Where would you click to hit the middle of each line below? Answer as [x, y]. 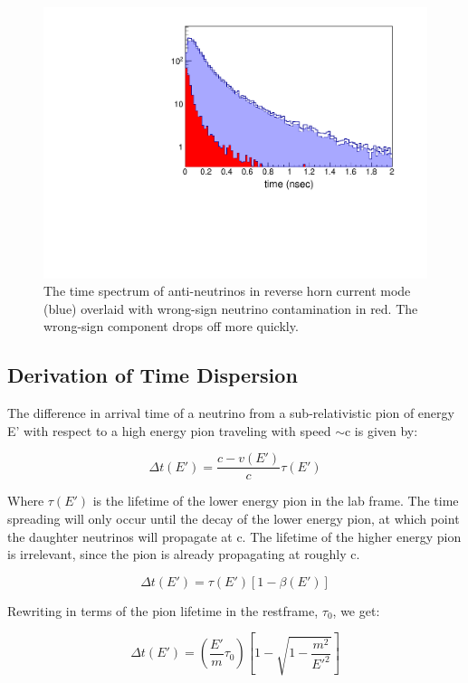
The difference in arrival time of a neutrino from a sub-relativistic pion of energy [231, 413]
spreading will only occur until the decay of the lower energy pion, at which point [234, 519]
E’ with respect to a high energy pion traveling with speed [169, 430]
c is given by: [381, 430]
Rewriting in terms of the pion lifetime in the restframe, [163, 610]
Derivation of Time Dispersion [153, 375]
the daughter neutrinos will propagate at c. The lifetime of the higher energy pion [234, 536]
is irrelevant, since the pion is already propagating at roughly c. [184, 554]
